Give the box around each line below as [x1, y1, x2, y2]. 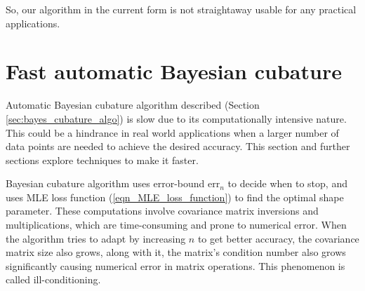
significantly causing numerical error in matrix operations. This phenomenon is [6, 258, 345, 273]
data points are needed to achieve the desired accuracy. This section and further [6, 139, 350, 154]
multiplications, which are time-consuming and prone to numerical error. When [6, 217, 347, 232]
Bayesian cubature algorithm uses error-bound [6, 176, 205, 191]
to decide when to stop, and [227, 176, 347, 191]
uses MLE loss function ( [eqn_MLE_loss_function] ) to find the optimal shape [6, 189, 344, 204]
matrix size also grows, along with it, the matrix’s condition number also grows [6, 245, 346, 259]
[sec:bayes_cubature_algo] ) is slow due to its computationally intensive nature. [6, 111, 347, 126]
